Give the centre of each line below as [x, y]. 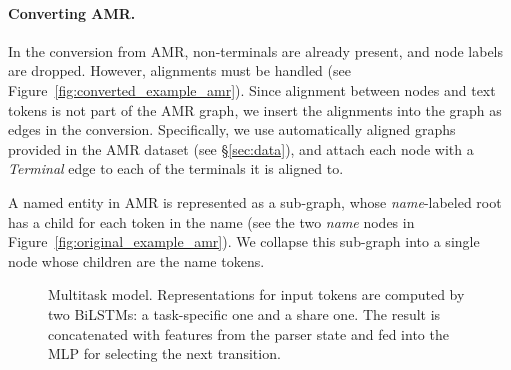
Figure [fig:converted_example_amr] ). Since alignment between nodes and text [252, 89]
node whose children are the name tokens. [136, 260]
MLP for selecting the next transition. [164, 353]
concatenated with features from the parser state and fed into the [248, 333]
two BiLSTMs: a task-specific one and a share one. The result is [244, 313]
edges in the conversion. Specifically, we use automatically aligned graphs [232, 129]
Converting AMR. [72, 12]
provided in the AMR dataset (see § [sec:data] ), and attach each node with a [241, 148]
